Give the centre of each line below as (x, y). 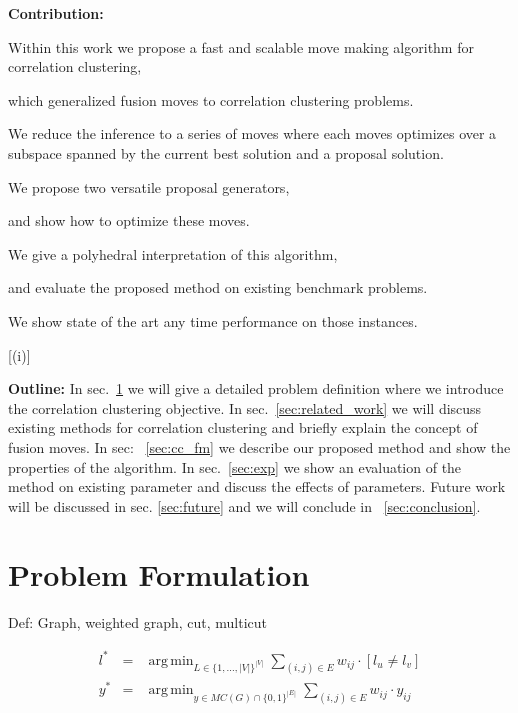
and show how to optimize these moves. (129, 220)
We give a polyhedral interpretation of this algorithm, (173, 253)
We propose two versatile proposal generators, (149, 186)
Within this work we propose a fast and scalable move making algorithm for (241, 46)
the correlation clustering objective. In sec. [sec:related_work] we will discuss (245, 407)
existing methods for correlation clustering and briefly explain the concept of (243, 427)
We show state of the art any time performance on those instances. (213, 320)
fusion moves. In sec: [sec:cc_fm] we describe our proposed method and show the (259, 446)
